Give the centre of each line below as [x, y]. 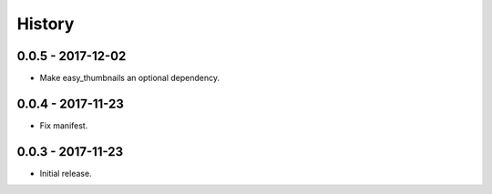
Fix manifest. [64, 125]
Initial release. [66, 173]
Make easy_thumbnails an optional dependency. [130, 78]
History [46, 24]
